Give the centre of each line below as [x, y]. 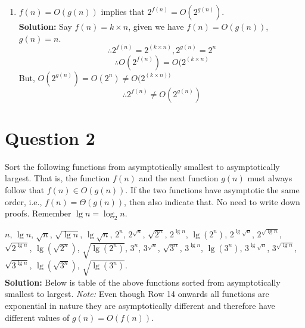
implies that [123, 11]
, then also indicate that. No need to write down [212, 201]
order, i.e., [24, 201]
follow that [25, 189]
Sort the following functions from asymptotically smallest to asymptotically [142, 166]
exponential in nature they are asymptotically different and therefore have [140, 305]
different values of [37, 317]
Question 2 [50, 137]
